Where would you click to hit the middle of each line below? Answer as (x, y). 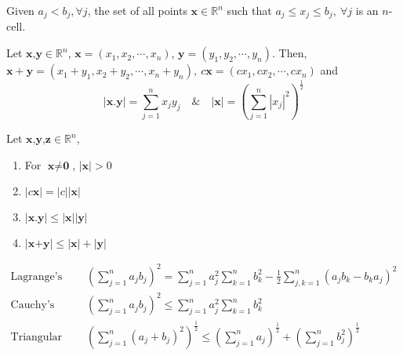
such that (249, 10)
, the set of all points (137, 10)
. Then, (289, 53)
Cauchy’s (33, 305)
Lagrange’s (36, 276)
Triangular (36, 337)
